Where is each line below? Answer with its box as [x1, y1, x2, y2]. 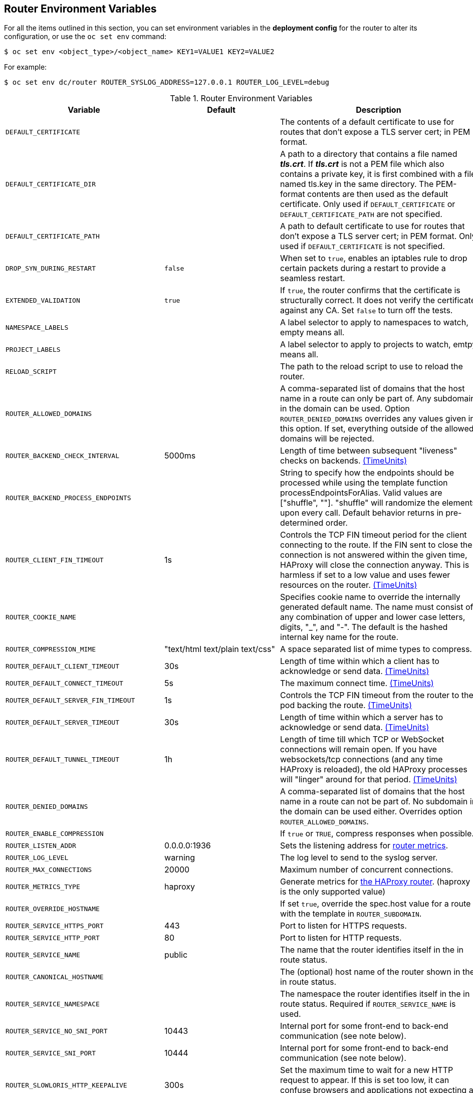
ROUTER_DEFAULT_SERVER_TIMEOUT [6, 718, 119, 726]
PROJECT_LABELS [6, 345, 61, 353]
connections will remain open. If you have [280, 744, 437, 755]
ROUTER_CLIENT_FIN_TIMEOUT [6, 556, 104, 564]
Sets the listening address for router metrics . [280, 840, 448, 851]
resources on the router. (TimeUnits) [280, 580, 417, 590]
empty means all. [280, 327, 345, 338]
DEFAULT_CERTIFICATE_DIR [6, 180, 96, 188]
